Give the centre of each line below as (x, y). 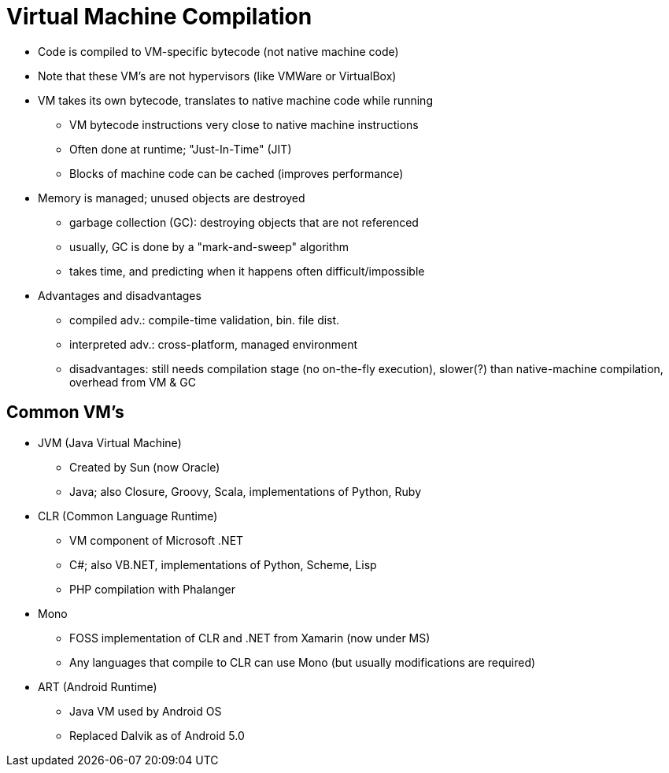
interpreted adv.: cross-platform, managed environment (213, 344)
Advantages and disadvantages (120, 295)
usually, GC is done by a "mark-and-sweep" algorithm (209, 246)
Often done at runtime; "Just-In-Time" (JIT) (181, 149)
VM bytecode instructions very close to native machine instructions (244, 124)
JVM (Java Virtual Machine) (110, 442)
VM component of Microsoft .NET (157, 540)
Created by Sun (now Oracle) (145, 467)
